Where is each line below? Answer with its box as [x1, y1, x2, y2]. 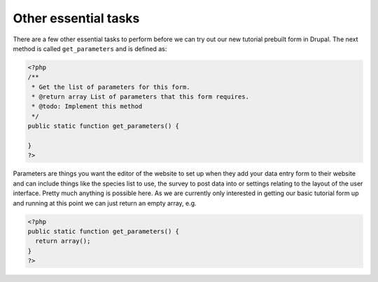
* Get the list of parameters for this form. [31, 83, 190, 91]
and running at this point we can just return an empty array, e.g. [13, 199, 197, 207]
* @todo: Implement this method [31, 102, 143, 111]
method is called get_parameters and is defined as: [13, 44, 167, 52]
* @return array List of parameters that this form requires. [31, 93, 250, 101]
